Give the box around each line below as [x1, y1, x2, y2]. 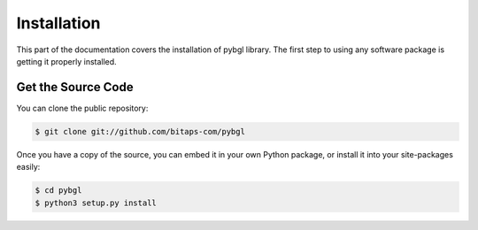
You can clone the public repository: [16, 103, 149, 113]
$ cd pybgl [35, 186, 82, 195]
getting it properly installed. [16, 56, 117, 66]
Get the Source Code [16, 80, 134, 95]
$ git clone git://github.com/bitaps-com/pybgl [35, 126, 245, 136]
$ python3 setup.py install [35, 197, 157, 208]
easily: [16, 162, 41, 172]
